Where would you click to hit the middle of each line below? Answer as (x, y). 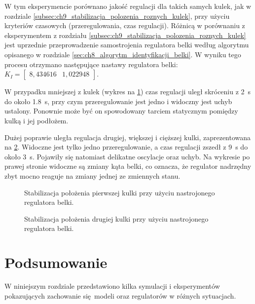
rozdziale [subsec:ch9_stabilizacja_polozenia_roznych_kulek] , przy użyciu (117, 16)
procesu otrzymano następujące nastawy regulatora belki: (91, 64)
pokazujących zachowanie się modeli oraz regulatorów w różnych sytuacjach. (120, 295)
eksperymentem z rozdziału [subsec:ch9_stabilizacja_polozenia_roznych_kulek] (125, 35)
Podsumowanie (56, 262)
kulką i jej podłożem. (36, 120)
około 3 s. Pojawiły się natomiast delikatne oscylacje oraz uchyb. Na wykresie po (127, 156)
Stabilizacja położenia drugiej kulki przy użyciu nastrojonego (116, 218)
